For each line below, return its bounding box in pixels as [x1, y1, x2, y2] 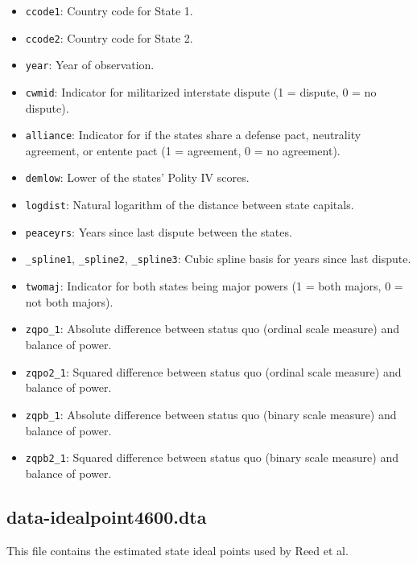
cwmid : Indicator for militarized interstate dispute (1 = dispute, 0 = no [25, 83, 377, 100]
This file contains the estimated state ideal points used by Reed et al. [6, 541, 349, 558]
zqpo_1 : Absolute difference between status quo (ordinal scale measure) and [25, 320, 399, 337]
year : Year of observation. [25, 56, 155, 73]
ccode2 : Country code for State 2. [25, 29, 193, 46]
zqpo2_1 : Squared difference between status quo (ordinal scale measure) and [25, 363, 402, 380]
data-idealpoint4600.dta [6, 504, 207, 529]
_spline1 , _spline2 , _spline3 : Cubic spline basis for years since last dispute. [25, 250, 411, 267]
